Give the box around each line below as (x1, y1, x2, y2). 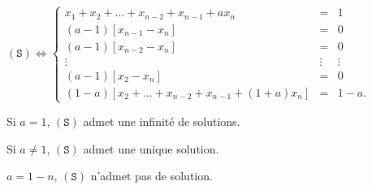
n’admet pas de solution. (90, 167, 213, 184)
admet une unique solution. (83, 140, 219, 157)
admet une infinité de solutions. (83, 113, 240, 130)
